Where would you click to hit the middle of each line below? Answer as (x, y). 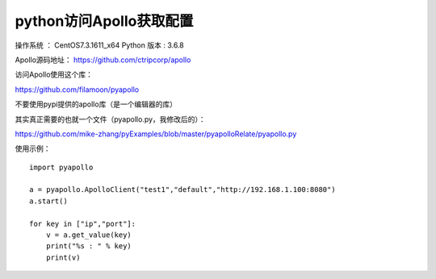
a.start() (48, 201)
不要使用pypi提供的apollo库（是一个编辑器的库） (96, 104)
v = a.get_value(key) (89, 235)
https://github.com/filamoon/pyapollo (77, 90)
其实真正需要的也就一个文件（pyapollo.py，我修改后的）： (110, 119)
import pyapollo (61, 167)
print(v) (63, 257)
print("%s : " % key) (89, 246)
